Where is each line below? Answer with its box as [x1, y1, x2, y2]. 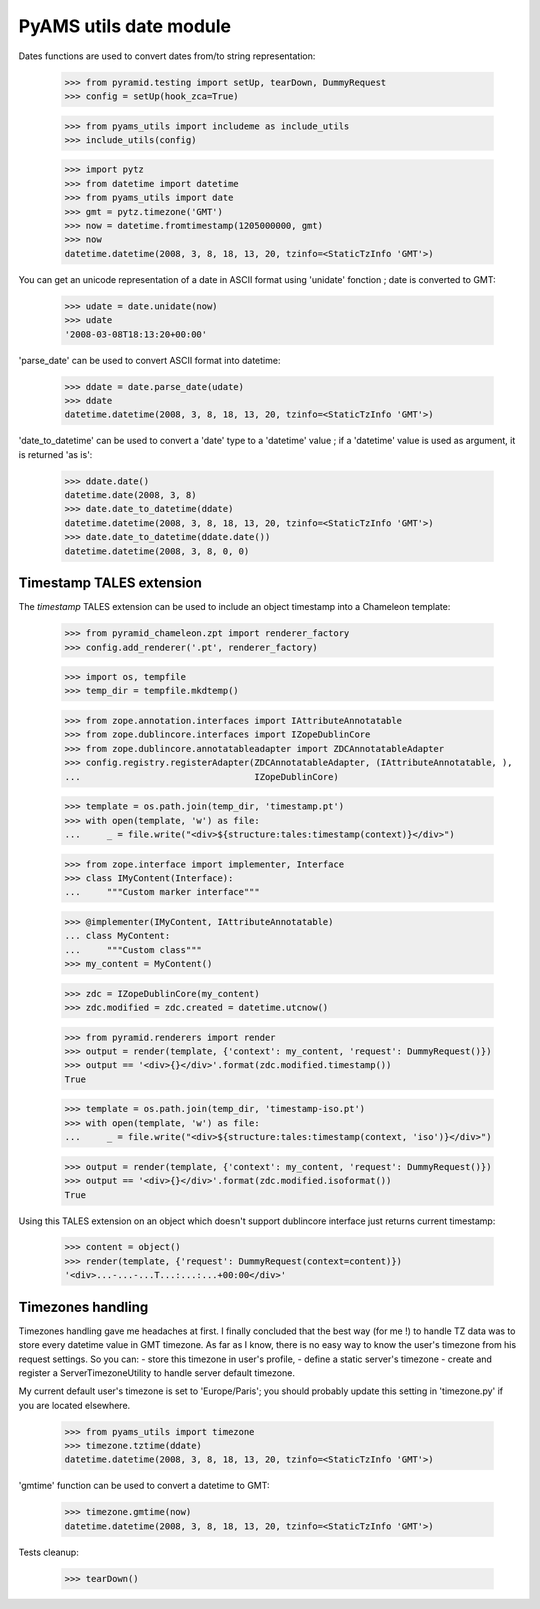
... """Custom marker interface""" [64, 886, 260, 898]
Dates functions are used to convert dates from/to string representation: [18, 50, 316, 62]
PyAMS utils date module [18, 15, 232, 37]
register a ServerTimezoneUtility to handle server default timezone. [18, 1366, 295, 1379]
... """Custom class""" [64, 944, 202, 955]
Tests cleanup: [18, 1546, 79, 1558]
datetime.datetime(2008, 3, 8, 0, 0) [64, 545, 250, 557]
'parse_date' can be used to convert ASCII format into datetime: [18, 354, 281, 366]
